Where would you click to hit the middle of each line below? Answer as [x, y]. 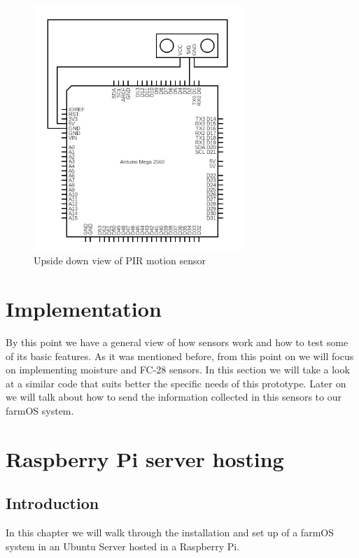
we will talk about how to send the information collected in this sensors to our [174, 397]
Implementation [84, 309]
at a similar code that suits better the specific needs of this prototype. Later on [176, 383]
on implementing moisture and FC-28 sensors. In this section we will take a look [178, 370]
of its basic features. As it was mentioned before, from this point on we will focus [180, 356]
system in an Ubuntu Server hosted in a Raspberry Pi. [123, 546]
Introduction [52, 503]
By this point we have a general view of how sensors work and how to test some [177, 342]
